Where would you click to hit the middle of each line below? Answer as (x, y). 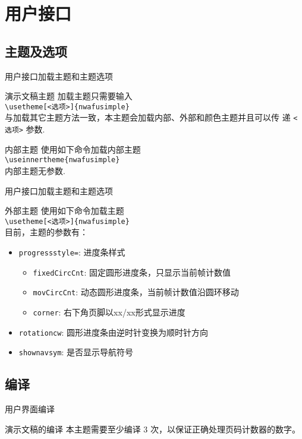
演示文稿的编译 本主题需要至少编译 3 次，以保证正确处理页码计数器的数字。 (152, 429)
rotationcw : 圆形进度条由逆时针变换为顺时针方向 (113, 332)
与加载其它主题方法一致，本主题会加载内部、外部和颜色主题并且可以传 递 (148, 117)
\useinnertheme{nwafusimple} (62, 160)
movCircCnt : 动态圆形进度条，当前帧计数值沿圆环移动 (136, 292)
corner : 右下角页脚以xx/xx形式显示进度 (109, 312)
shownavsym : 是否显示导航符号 (76, 352)
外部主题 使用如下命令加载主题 (65, 211)
